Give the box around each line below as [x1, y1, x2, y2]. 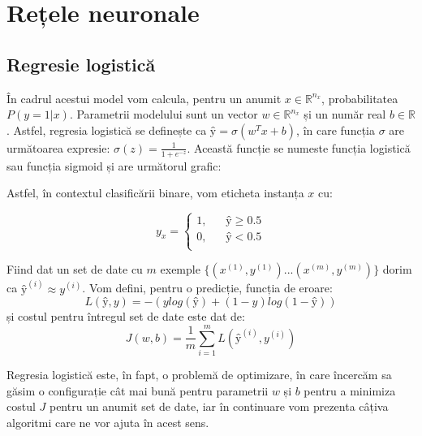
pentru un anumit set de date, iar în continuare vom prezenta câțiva [49, 398, 389, 415]
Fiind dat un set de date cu [6, 261, 143, 278]
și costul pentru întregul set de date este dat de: [6, 308, 245, 325]
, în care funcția [296, 121, 375, 138]
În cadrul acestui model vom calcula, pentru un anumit [6, 89, 282, 106]
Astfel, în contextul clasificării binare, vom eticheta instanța [6, 184, 304, 201]
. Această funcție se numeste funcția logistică [187, 139, 411, 156]
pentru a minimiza [304, 382, 396, 399]
